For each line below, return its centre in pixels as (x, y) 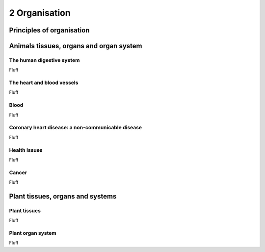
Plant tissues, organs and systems (63, 196)
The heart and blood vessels (44, 83)
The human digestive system (44, 60)
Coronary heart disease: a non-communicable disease (76, 128)
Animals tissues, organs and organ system (76, 46)
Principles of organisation (49, 30)
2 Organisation (40, 13)
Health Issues (26, 150)
